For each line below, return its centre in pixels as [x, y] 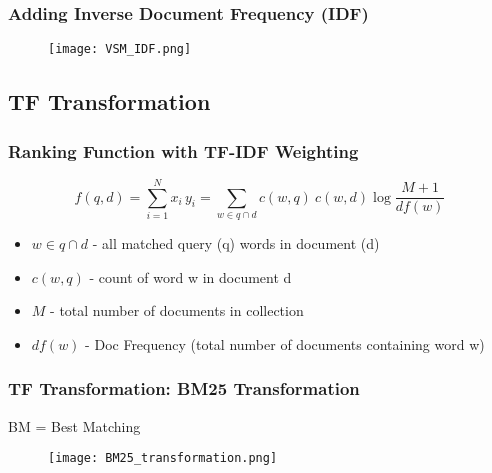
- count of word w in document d [190, 276]
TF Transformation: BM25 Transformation [184, 388]
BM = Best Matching [74, 425]
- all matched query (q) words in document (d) [236, 243]
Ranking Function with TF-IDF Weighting [183, 150]
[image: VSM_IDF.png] [120, 49]
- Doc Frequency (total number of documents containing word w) [285, 343]
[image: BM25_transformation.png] [163, 458]
